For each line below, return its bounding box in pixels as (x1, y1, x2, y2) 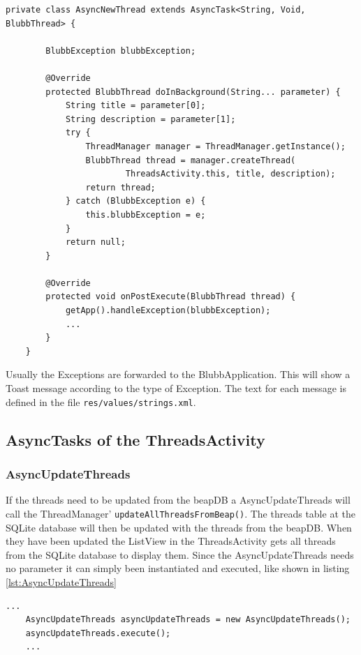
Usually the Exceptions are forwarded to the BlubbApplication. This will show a (6, 367, 351, 382)
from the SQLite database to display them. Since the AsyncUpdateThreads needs (6, 547, 354, 562)
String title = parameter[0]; (65, 100, 206, 111)
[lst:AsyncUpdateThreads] (6, 574, 117, 589)
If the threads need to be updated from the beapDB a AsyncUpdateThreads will (6, 492, 351, 507)
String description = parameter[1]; (65, 114, 236, 124)
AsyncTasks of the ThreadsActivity (6, 428, 265, 450)
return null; (65, 237, 126, 248)
